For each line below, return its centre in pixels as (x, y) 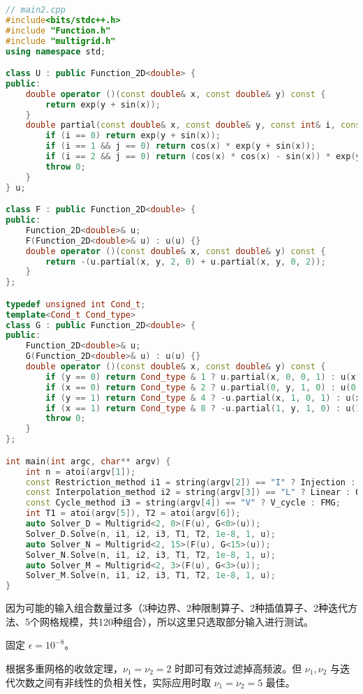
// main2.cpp (36, 10)
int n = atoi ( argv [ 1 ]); (81, 472)
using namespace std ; (56, 51)
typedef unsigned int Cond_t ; (76, 304)
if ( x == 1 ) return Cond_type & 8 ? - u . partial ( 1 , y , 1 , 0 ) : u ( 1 (203, 408)
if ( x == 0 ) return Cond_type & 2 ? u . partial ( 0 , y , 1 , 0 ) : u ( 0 (201, 387)
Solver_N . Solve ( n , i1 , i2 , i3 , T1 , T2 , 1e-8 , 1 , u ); (150, 555)
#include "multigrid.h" (61, 41)
